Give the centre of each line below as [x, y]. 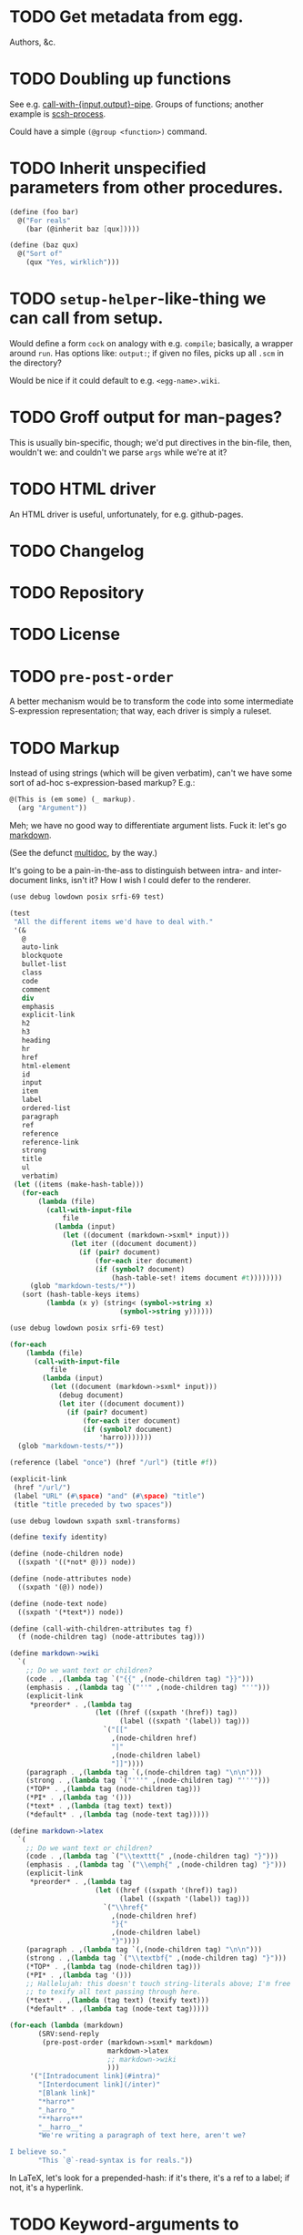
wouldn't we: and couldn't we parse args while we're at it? [118, 452]
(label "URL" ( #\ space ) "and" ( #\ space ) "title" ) [109, 1496]
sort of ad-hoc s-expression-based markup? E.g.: [102, 783]
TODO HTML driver [83, 489]
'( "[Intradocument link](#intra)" [95, 2076]
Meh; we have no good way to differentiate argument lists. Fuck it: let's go [148, 826]
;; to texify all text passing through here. [114, 1992]
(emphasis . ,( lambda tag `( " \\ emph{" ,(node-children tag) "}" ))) [156, 1865]
